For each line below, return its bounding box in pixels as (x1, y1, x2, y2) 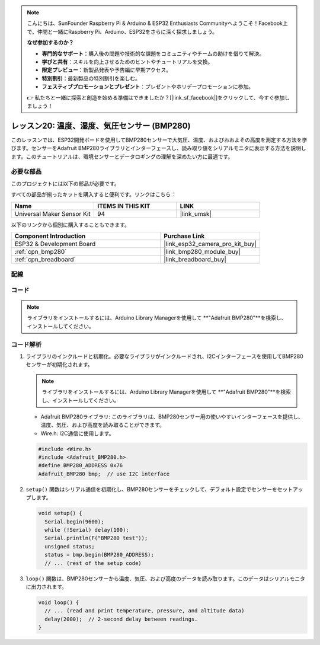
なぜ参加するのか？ (27, 39, 74, 46)
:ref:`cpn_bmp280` (14, 247, 67, 256)
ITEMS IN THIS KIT (97, 202, 151, 210)
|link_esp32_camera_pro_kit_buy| (164, 240, 257, 248)
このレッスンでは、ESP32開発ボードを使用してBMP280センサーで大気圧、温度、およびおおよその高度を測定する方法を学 (11, 136, 308, 143)
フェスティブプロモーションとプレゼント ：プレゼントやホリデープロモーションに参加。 (41, 83, 254, 90)
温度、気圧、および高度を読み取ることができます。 (40, 422, 165, 429)
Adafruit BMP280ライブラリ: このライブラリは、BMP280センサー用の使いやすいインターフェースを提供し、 (40, 413, 303, 420)
